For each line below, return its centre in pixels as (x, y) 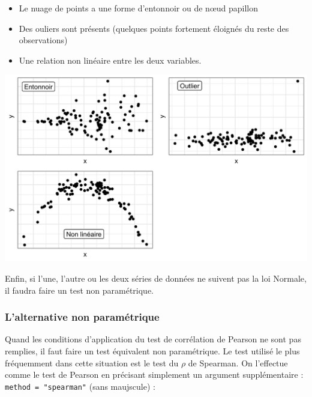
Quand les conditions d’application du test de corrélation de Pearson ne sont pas (153, 339)
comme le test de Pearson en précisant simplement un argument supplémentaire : (154, 374)
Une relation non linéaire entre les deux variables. (110, 60)
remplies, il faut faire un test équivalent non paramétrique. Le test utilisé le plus (152, 351)
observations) (43, 40)
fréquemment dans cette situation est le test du (92, 362)
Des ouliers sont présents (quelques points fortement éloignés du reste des (154, 28)
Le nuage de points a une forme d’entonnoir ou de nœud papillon (139, 8)
